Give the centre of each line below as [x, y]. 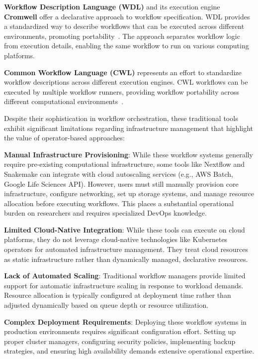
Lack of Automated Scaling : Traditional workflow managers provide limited [125, 276]
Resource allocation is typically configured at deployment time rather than [118, 295]
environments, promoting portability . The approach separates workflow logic [122, 36]
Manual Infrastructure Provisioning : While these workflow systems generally [129, 154]
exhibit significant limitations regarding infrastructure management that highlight [129, 128]
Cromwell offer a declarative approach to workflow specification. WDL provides [127, 16]
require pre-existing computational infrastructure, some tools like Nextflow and [124, 164]
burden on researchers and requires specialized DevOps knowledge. [105, 213]
